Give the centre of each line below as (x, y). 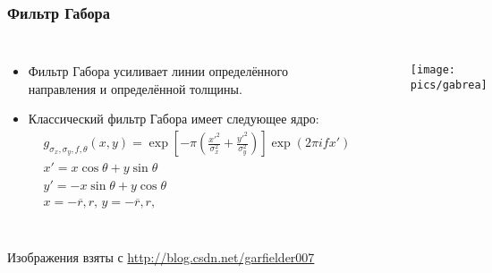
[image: (433, 70)
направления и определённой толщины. (135, 88)
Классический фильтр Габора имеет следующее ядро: (174, 119)
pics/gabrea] (449, 85)
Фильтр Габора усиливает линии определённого (158, 71)
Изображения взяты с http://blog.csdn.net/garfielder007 (161, 257)
